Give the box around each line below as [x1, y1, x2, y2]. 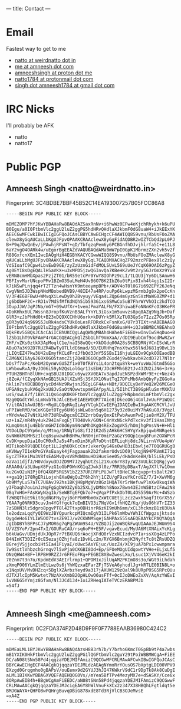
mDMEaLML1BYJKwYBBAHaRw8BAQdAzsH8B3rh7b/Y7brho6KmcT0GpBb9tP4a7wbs [6, 646, 176, 652]
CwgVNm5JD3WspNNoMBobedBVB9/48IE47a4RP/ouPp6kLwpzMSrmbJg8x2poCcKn [6, 288, 176, 294]
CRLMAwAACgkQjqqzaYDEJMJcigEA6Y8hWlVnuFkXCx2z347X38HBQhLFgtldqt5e [6, 682, 176, 688]
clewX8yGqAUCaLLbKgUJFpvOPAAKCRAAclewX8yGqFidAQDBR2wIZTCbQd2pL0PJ [6, 236, 176, 243]
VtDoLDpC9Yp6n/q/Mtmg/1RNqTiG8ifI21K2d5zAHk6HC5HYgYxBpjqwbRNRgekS [6, 427, 176, 433]
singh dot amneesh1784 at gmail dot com [14, 81, 115, 89]
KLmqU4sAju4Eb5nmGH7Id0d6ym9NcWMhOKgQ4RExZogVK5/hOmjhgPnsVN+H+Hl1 [6, 422, 176, 429]
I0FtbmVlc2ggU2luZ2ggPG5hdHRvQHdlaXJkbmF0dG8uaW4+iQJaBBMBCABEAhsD [6, 324, 176, 330]
